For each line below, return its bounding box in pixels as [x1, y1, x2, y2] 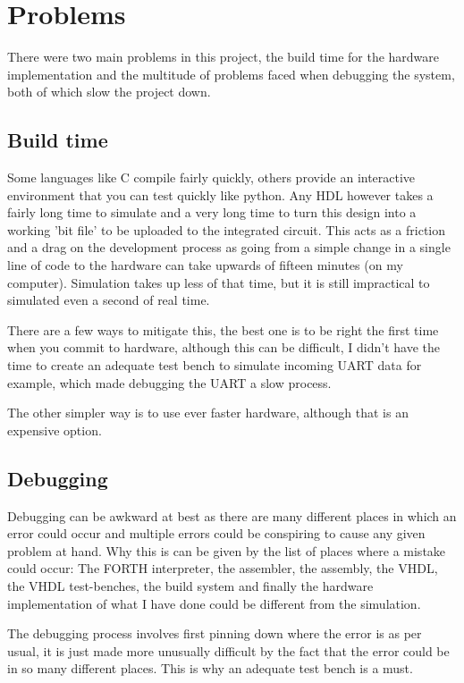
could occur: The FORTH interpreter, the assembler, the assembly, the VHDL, [7, 559, 438, 578]
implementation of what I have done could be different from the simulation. [7, 594, 421, 612]
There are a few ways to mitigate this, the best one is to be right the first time [7, 320, 439, 339]
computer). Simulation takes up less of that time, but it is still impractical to [7, 273, 430, 291]
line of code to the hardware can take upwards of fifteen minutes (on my [7, 256, 403, 274]
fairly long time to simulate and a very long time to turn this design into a [7, 203, 417, 222]
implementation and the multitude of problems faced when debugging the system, [7, 64, 455, 83]
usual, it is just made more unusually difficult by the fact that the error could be [7, 641, 450, 660]
